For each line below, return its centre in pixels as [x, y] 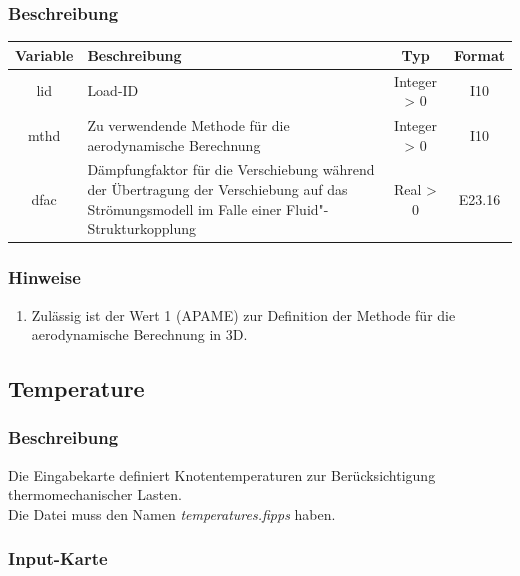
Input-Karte [58, 558]
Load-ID [113, 90]
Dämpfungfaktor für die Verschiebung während [231, 169]
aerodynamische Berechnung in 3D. [139, 334]
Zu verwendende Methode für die [188, 125]
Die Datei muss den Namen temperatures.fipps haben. [172, 513]
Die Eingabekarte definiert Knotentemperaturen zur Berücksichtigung [222, 474]
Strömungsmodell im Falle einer [184, 208]
